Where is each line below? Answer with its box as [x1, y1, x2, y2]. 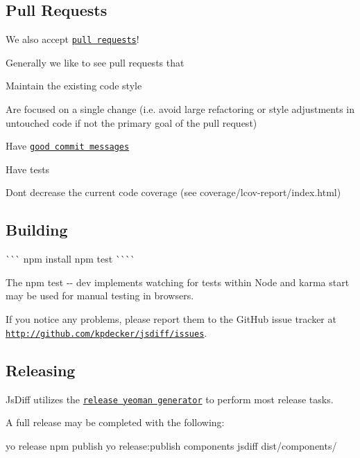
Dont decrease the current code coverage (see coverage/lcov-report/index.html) [6, 185, 341, 200]
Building [6, 219, 68, 240]
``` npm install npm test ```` [6, 252, 135, 266]
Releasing [6, 359, 76, 380]
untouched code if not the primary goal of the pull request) [6, 115, 257, 130]
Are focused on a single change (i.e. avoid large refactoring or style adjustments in [6, 102, 355, 116]
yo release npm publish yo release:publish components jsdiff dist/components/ [6, 438, 337, 452]
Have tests [6, 161, 50, 176]
